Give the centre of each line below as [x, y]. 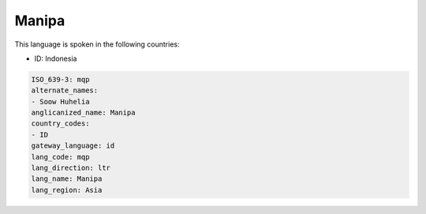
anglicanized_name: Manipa [83, 113]
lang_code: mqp [60, 157]
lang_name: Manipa [67, 179]
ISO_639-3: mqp [60, 79]
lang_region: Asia [67, 190]
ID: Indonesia [56, 58]
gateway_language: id [73, 146]
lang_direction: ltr [71, 168]
